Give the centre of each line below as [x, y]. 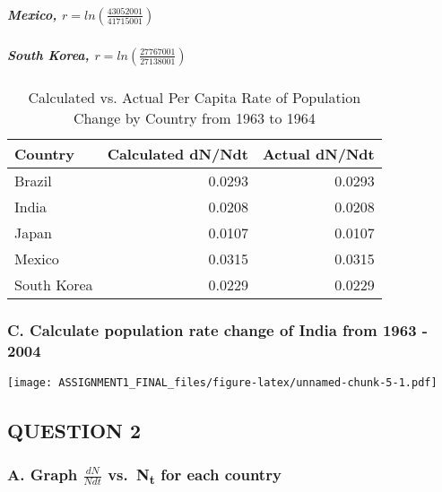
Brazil [33, 181]
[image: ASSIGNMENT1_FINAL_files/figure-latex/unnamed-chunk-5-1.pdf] [222, 383]
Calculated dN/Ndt [178, 154]
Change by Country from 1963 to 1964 [194, 118]
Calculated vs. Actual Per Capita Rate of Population [195, 98]
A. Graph [43, 474]
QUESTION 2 [74, 430]
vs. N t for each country [195, 475]
